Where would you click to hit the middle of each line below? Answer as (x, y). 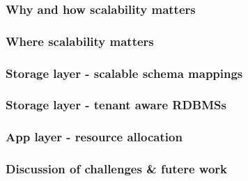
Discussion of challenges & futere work (116, 169)
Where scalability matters (80, 41)
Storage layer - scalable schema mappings (124, 73)
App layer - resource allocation (94, 137)
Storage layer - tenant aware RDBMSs (116, 105)
